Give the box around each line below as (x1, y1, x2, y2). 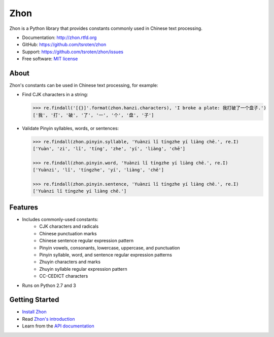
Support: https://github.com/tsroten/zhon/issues (22, 49, 124, 55)
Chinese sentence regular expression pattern (39, 238, 134, 244)
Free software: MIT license (22, 56, 78, 62)
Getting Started (9, 296, 59, 304)
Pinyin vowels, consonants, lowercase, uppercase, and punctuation (39, 244, 180, 250)
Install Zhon (22, 309, 47, 315)
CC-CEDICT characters (39, 273, 88, 279)
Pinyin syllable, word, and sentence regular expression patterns (39, 251, 173, 258)
